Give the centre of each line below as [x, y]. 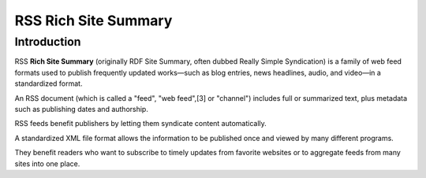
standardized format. [49, 83]
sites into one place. [47, 163]
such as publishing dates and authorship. [82, 109]
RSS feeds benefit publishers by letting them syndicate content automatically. [141, 124]
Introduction [48, 42]
